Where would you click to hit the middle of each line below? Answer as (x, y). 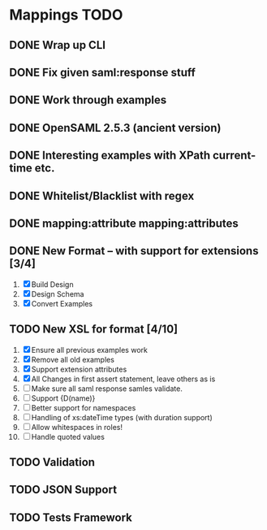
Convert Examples (62, 303)
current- (234, 156)
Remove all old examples (73, 359)
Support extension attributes (79, 369)
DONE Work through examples (88, 100)
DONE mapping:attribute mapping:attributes (124, 223)
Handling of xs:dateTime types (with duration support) (122, 417)
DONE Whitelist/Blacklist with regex (102, 195)
